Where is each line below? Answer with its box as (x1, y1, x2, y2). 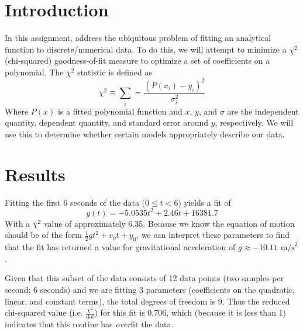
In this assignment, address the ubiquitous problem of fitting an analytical (5, 32, 271, 44)
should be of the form (5, 229, 82, 241)
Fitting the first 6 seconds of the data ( (5, 196, 146, 208)
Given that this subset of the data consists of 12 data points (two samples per (5, 272, 284, 284)
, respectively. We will (215, 116, 294, 129)
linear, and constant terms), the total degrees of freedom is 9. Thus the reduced (5, 295, 290, 307)
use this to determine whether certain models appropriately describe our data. (5, 127, 285, 140)
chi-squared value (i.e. (5, 306, 83, 319)
